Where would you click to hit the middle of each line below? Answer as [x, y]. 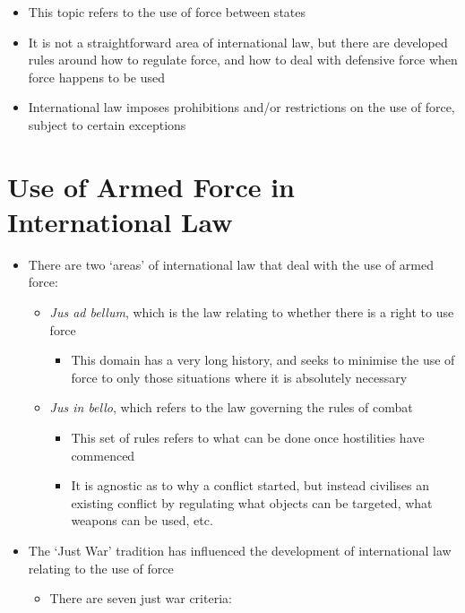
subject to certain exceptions [107, 124]
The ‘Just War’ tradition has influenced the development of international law [240, 550]
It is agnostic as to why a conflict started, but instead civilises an [250, 485]
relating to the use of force [101, 568]
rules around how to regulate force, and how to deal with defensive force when [243, 60]
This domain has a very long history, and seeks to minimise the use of [263, 360]
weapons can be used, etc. [142, 520]
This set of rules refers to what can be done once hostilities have [248, 438]
